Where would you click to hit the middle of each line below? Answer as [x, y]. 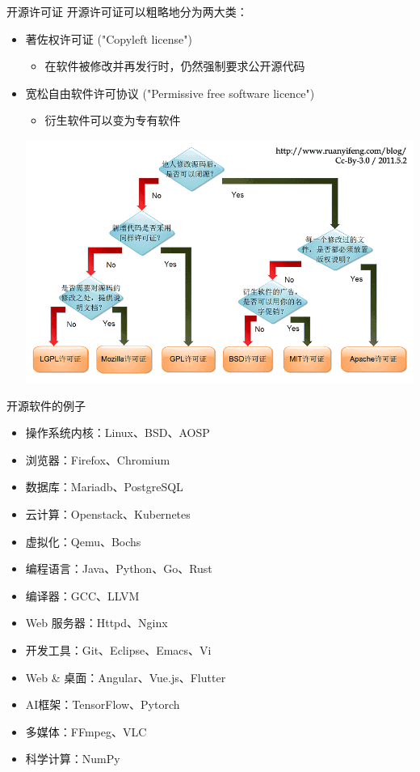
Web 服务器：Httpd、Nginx [97, 623]
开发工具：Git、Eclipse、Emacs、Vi [118, 650]
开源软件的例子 [46, 405]
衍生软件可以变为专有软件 [113, 120]
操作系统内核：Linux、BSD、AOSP [118, 433]
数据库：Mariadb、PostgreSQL [104, 487]
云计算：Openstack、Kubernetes [108, 514]
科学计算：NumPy [73, 759]
